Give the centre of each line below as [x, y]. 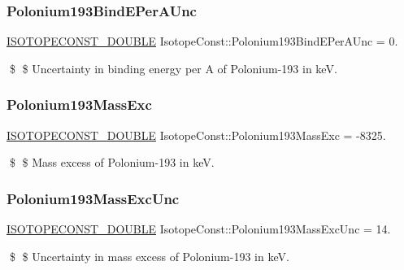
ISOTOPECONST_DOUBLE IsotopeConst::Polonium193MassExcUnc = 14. [199, 229]
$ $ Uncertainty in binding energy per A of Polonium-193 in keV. [173, 68]
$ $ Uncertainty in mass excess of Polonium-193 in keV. [149, 256]
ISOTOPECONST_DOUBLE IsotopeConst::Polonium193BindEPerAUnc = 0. [202, 41]
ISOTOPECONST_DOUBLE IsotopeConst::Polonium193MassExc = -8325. [196, 135]
